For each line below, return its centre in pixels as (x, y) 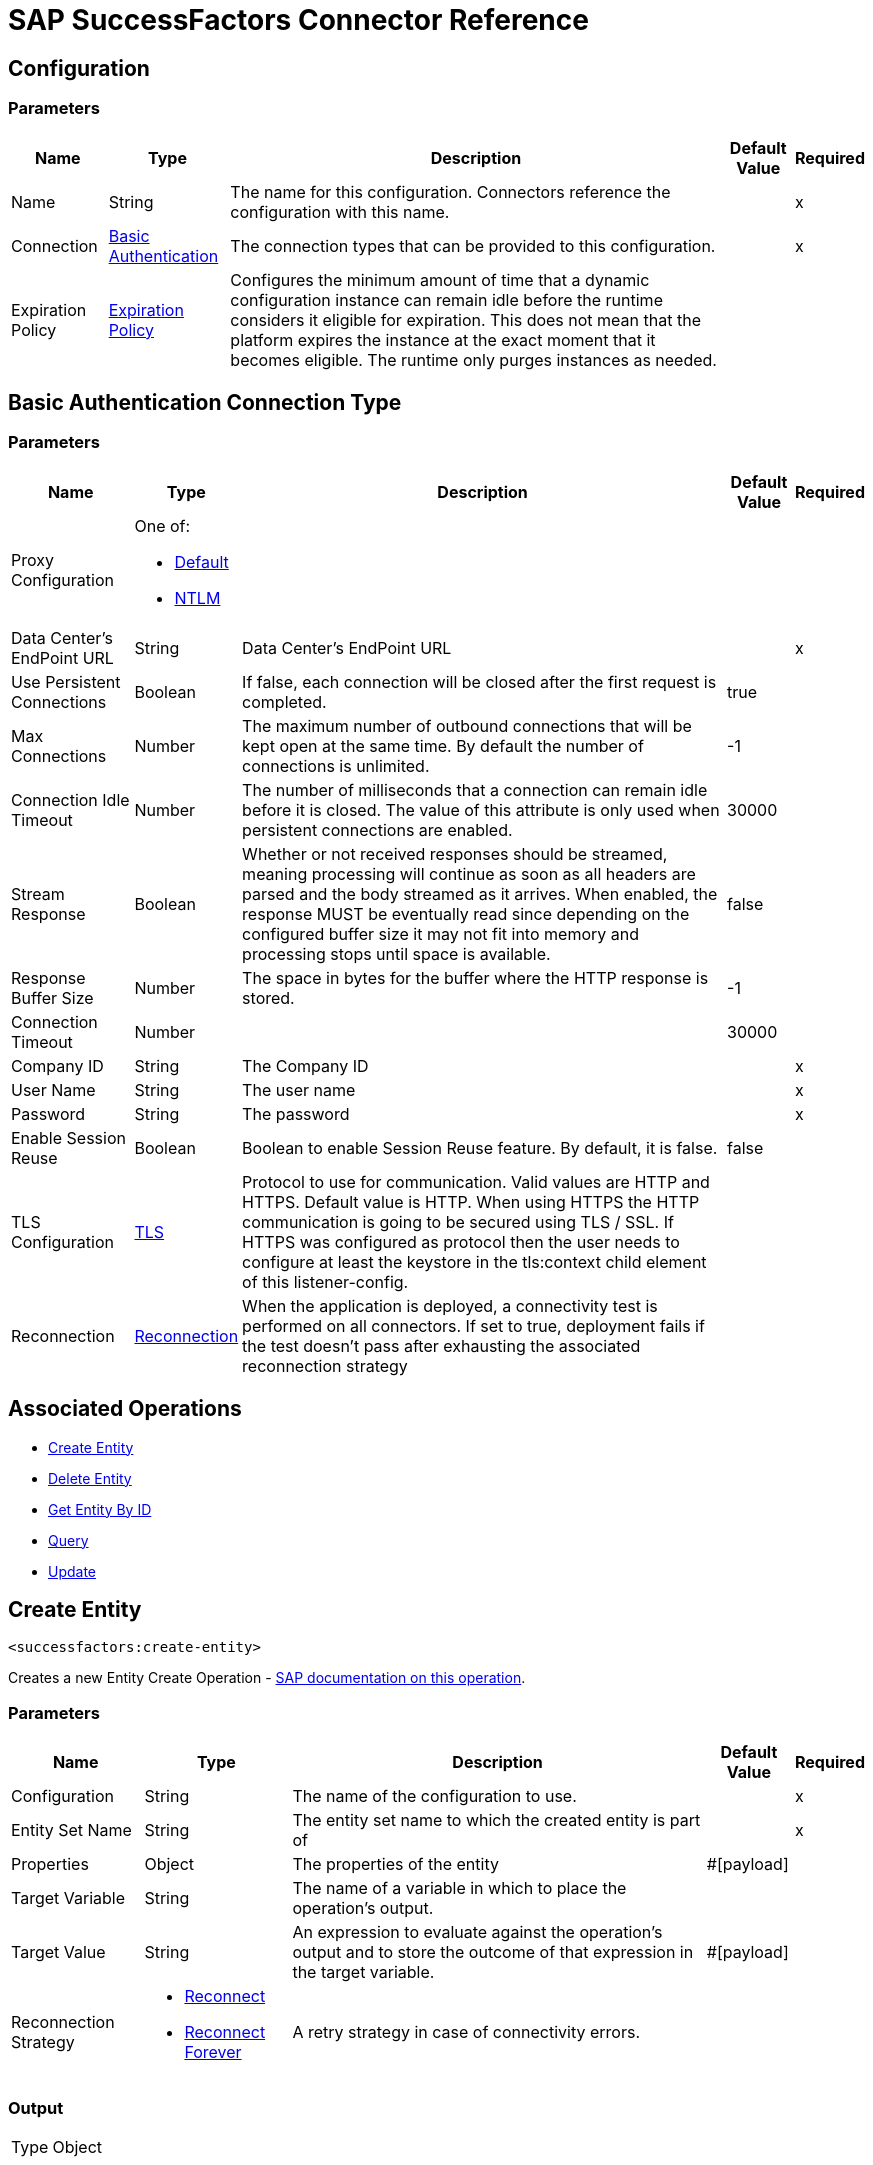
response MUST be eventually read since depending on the (466, 913)
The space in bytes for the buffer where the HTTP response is (475, 977)
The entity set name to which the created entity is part (496, 1820)
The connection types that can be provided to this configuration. (473, 245)
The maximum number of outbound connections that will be (467, 725)
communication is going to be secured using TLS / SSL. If (458, 1221)
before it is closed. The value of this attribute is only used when (481, 809)
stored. (268, 997)
